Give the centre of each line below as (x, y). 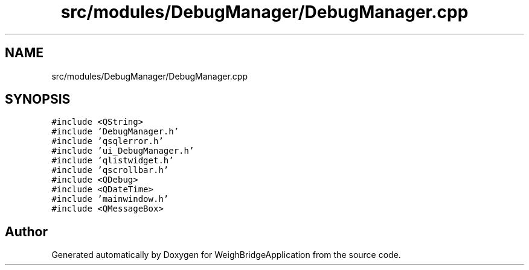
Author (26, 231)
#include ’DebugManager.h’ (115, 132)
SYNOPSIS (38, 99)
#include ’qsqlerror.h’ (107, 141)
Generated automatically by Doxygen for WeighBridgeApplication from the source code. (226, 255)
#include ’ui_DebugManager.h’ (123, 151)
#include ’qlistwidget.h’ (113, 161)
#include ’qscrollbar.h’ (110, 170)
